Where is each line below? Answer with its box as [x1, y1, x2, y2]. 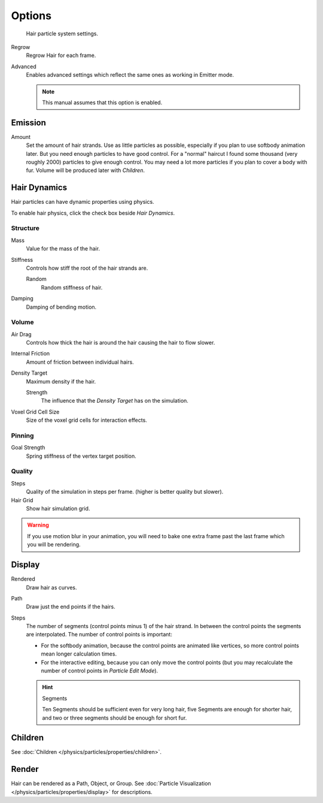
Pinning [11, 431, 34, 440]
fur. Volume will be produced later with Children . [26, 167, 145, 174]
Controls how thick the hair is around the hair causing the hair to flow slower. [26, 339, 215, 346]
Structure [11, 224, 40, 233]
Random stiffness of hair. [41, 283, 103, 291]
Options [11, 9, 52, 22]
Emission [11, 117, 46, 128]
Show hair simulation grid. [26, 505, 90, 512]
